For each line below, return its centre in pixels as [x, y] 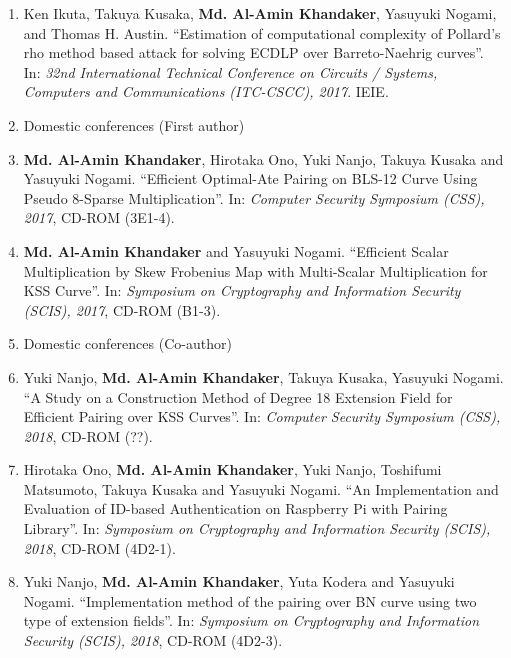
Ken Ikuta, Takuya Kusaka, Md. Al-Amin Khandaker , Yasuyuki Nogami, [260, 13]
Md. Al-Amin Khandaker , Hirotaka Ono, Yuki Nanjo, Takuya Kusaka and [263, 158]
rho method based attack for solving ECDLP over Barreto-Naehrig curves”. [253, 52]
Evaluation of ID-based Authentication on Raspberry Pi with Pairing [235, 508]
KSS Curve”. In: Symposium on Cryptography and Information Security [242, 290]
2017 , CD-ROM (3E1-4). [99, 217]
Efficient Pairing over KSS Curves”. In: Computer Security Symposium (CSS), [262, 416]
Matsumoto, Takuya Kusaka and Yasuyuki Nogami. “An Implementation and [261, 488]
